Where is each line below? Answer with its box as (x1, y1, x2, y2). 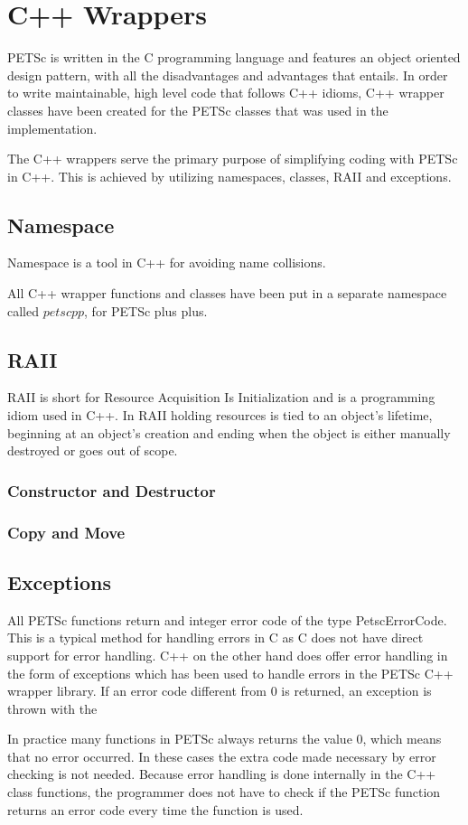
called (7, 301, 39, 320)
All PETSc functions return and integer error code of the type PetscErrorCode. (7, 610, 447, 629)
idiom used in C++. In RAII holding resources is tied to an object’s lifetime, (7, 406, 433, 425)
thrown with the (7, 698, 98, 717)
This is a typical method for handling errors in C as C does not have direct (7, 628, 424, 647)
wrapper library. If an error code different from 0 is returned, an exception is (7, 681, 432, 700)
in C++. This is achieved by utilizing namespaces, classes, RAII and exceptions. (7, 166, 452, 185)
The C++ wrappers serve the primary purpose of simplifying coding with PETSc (7, 149, 458, 168)
